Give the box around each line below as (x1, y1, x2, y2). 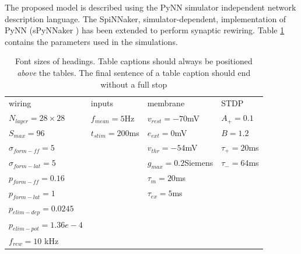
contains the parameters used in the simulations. (5, 35, 178, 47)
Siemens (184, 156, 213, 168)
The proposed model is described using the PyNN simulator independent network (5, 1, 296, 13)
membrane (147, 97, 185, 109)
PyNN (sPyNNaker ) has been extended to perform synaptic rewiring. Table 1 (5, 24, 285, 36)
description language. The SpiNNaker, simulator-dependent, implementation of (5, 12, 286, 25)
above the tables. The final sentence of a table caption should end (17, 66, 251, 78)
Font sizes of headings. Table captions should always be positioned (15, 55, 253, 67)
